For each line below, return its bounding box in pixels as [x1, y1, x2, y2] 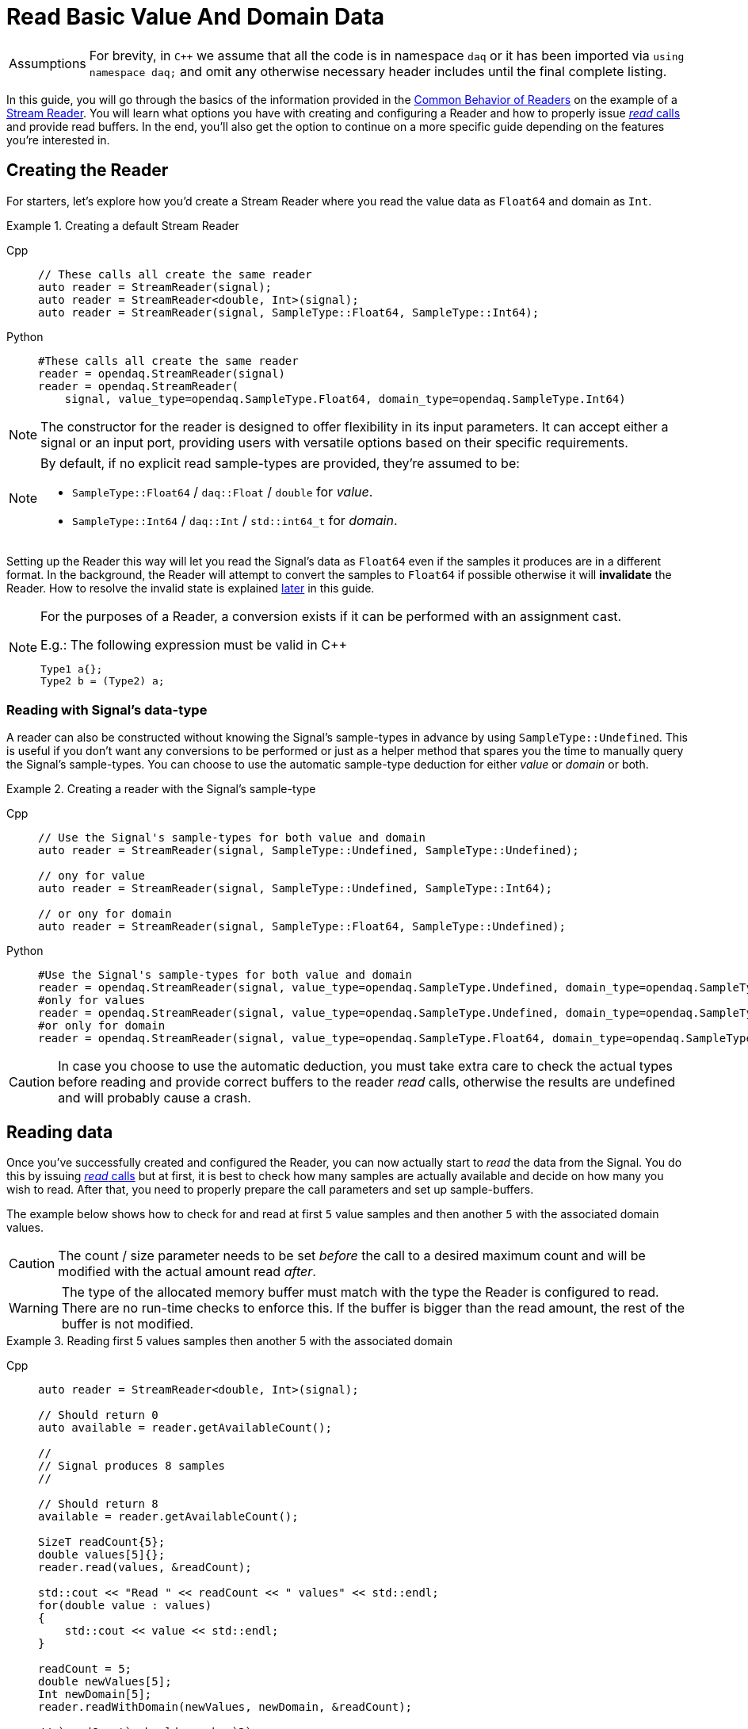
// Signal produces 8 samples [38, 1459, 226, 1473]
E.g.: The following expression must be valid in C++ [40, 636, 348, 653]
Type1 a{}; [40, 662, 103, 675]
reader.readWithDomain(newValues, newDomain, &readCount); [38, 1700, 413, 1714]
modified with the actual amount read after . [58, 1263, 316, 1280]
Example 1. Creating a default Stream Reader [6, 218, 239, 232]
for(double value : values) [38, 1599, 212, 1612]
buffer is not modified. [61, 1316, 194, 1332]
